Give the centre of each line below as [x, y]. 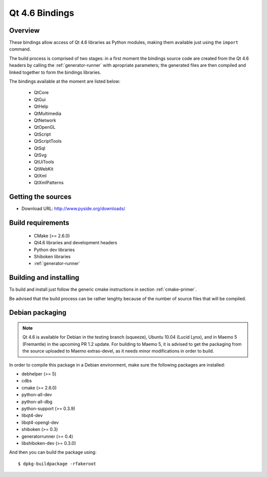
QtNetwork [45, 120]
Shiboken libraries [52, 256]
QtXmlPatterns [49, 183]
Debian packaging [38, 313]
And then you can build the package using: [53, 452]
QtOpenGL [45, 127]
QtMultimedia [48, 113]
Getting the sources [40, 197]
